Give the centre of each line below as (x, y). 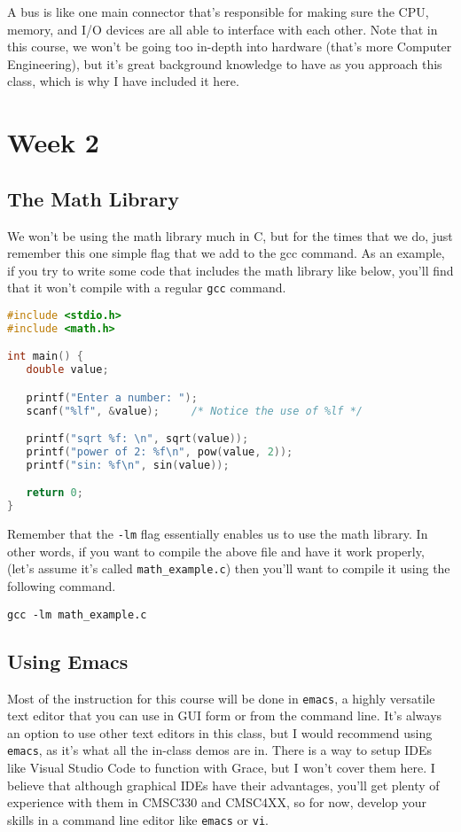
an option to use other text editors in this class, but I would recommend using (220, 732)
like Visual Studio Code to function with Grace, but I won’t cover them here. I (221, 768)
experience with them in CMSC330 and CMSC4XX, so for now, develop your (217, 802)
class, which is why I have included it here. (123, 81)
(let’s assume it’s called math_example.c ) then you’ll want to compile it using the (229, 568)
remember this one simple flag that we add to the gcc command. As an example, (226, 253)
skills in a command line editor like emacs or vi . (138, 819)
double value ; (67, 370)
